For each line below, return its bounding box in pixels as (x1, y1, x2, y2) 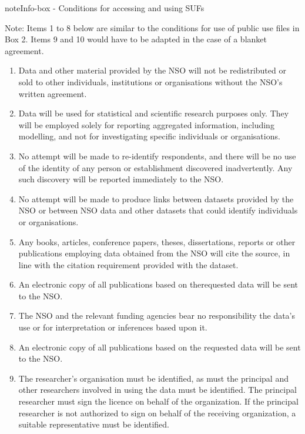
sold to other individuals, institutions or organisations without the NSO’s (18, 75, 283, 88)
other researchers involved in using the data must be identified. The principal (18, 383, 297, 396)
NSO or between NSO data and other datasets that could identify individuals (18, 204, 298, 216)
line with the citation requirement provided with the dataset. (18, 258, 239, 271)
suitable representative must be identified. (18, 418, 169, 430)
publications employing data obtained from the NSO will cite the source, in (18, 247, 290, 259)
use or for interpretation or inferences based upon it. (18, 321, 207, 333)
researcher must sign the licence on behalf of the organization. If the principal (18, 395, 299, 408)
